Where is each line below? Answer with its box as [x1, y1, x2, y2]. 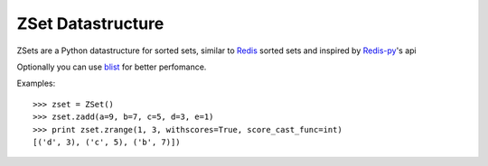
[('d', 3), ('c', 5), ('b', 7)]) [33, 136, 181, 147]
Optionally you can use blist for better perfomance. [16, 61, 207, 72]
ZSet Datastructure [16, 14, 164, 33]
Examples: [16, 78, 56, 89]
